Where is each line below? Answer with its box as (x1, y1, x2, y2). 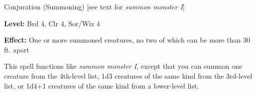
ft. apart (4, 44, 30, 54)
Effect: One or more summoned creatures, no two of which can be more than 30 (4, 35, 250, 45)
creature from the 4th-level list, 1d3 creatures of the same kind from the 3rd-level (4, 70, 253, 81)
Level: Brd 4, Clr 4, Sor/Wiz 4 (4, 18, 100, 28)
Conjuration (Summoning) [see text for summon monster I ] (4, 1, 185, 11)
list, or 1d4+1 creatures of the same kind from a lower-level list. (4, 80, 199, 91)
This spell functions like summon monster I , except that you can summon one (4, 61, 243, 71)
